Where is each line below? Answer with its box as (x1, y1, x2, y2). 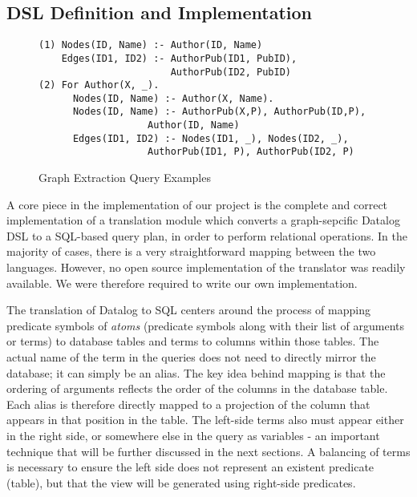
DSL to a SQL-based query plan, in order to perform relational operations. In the (6, 227, 408, 244)
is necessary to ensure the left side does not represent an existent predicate (6, 459, 374, 475)
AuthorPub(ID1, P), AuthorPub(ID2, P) (148, 146, 354, 158)
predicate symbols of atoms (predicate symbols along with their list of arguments (6, 317, 405, 333)
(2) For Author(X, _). (38, 79, 160, 91)
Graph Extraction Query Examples (38, 169, 211, 186)
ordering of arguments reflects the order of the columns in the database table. (6, 380, 388, 397)
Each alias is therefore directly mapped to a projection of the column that (6, 395, 370, 412)
